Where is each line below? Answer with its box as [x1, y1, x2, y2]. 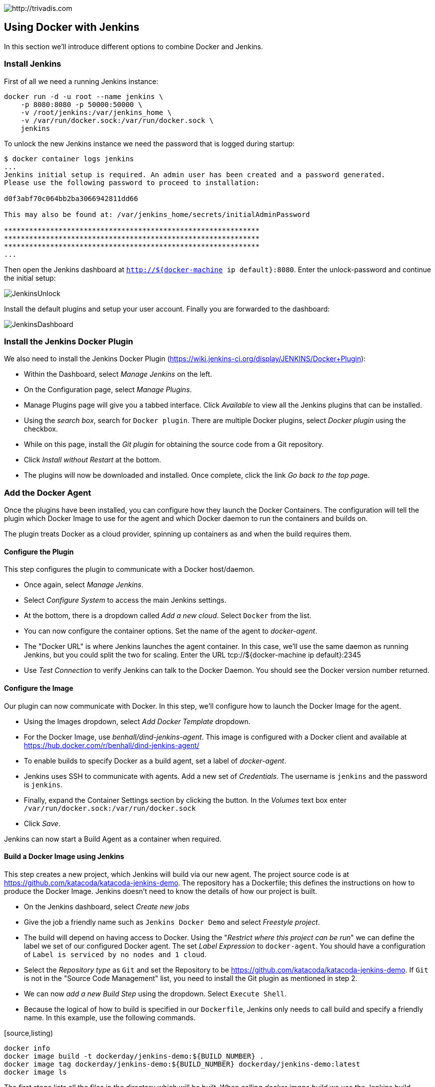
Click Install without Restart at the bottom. [24, 455, 162, 464]
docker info [4, 1044, 50, 1052]
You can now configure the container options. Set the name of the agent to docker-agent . [24, 627, 317, 636]
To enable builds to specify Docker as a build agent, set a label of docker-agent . [24, 756, 286, 765]
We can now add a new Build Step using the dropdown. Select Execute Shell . [24, 989, 287, 998]
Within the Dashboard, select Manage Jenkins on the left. [24, 370, 212, 379]
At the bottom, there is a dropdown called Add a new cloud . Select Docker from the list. [24, 611, 312, 620]
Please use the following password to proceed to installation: [4, 178, 260, 187]
